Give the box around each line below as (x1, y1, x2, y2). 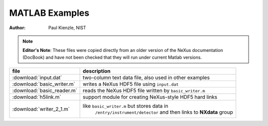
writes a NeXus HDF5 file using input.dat (82, 81, 179, 87)
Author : (9, 25, 26, 31)
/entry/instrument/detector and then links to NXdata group (95, 109, 233, 116)
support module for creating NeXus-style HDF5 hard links (82, 94, 218, 101)
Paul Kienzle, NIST (48, 25, 86, 31)
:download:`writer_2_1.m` (12, 106, 70, 113)
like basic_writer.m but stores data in (82, 103, 169, 110)
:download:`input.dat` (12, 74, 62, 81)
